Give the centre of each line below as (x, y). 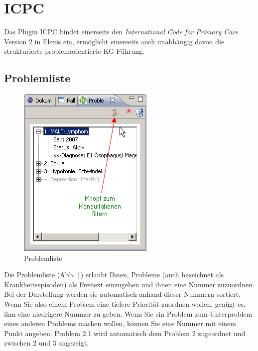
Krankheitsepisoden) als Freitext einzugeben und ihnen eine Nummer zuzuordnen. (129, 284)
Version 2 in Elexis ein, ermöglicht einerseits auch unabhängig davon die (114, 41)
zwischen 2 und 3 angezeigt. (47, 343)
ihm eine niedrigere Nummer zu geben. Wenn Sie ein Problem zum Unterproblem (128, 313)
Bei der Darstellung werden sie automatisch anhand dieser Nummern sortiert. (123, 294)
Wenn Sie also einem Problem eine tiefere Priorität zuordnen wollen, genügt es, (125, 304)
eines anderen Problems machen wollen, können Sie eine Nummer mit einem (120, 323)
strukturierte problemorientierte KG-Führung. (74, 51)
